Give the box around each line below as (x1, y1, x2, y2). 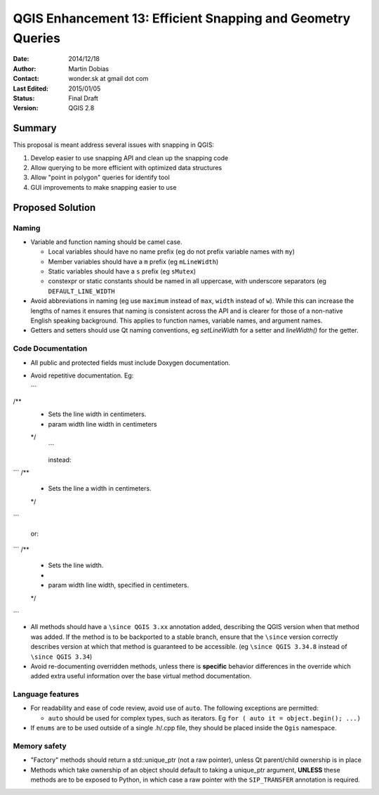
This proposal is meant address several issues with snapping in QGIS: (13, 141, 214, 149)
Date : (13, 55, 29, 63)
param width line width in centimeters (48, 420, 157, 428)
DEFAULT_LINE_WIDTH (48, 287, 115, 295)
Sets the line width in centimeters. (48, 410, 147, 418)
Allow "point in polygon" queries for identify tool (30, 173, 170, 182)
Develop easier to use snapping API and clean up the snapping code (30, 153, 229, 162)
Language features (13, 690, 79, 699)
